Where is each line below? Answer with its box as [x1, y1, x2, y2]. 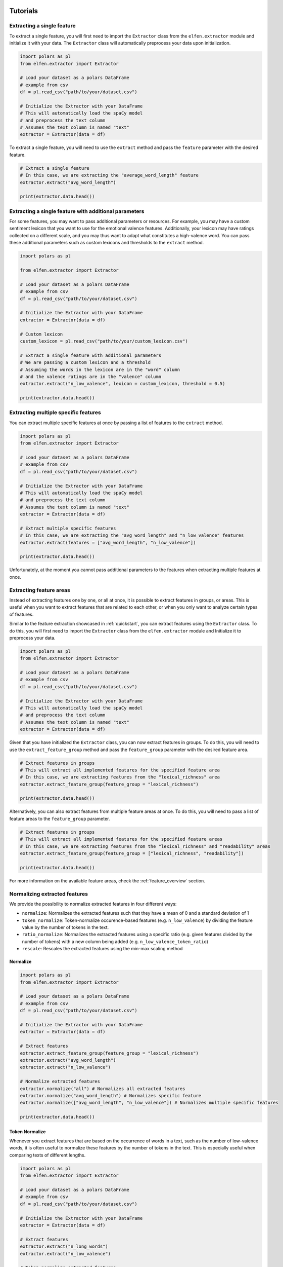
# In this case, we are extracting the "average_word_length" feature [20, 172, 199, 178]
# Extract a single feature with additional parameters [20, 352, 162, 358]
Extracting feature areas [9, 586, 70, 593]
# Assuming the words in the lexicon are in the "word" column [20, 366, 180, 372]
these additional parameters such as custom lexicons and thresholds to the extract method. [9, 240, 204, 246]
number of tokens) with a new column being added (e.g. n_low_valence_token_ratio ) [22, 938, 209, 945]
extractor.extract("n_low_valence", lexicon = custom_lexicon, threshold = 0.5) [20, 381, 225, 387]
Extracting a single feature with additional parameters [9, 208, 145, 215]
